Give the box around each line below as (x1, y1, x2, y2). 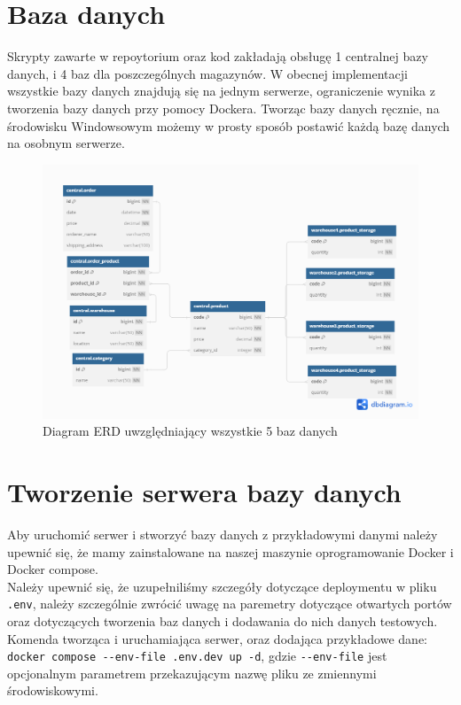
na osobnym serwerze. (7, 134, 125, 152)
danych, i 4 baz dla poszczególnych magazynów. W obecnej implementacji (7, 64, 408, 82)
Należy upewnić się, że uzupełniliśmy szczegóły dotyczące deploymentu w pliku (7, 577, 437, 595)
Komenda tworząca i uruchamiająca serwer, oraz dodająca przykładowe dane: (7, 629, 427, 647)
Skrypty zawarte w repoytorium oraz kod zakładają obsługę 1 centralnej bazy (7, 47, 428, 66)
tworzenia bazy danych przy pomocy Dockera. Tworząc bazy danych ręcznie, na (7, 98, 440, 117)
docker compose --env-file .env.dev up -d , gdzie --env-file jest (7, 647, 387, 665)
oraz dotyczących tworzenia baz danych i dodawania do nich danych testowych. (7, 611, 438, 630)
